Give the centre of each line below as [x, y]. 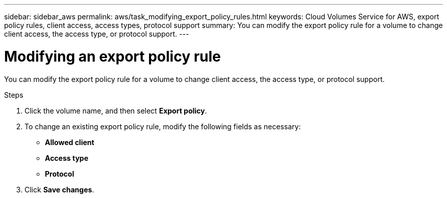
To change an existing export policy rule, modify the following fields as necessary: [163, 126]
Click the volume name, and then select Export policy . [116, 110]
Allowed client [70, 142]
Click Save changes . [59, 189]
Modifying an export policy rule [113, 56]
